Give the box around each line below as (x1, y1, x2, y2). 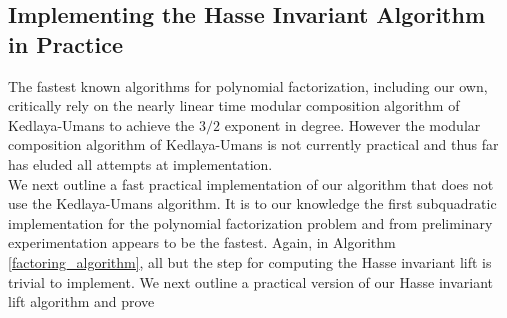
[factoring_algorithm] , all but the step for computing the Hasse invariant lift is (8, 251, 492, 272)
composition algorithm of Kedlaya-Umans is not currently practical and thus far (8, 134, 499, 155)
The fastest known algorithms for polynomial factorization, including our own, (8, 75, 488, 96)
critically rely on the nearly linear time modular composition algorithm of (8, 95, 460, 116)
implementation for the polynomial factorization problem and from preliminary (8, 212, 493, 233)
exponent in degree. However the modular (224, 114, 481, 135)
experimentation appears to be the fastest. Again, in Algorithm (8, 232, 396, 253)
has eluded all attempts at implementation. (8, 153, 273, 174)
